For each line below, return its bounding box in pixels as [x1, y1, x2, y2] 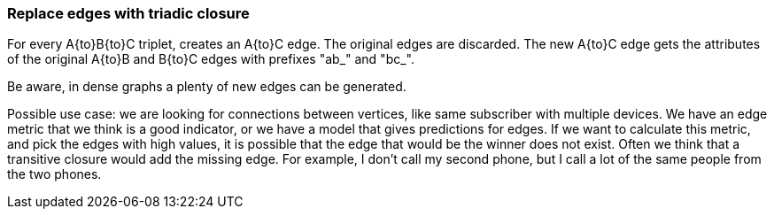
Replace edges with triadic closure [7, 4, 250, 22]
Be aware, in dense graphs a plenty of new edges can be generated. [7, 79, 406, 95]
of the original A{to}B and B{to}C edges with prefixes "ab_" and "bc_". [7, 51, 414, 67]
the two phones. [7, 166, 102, 182]
